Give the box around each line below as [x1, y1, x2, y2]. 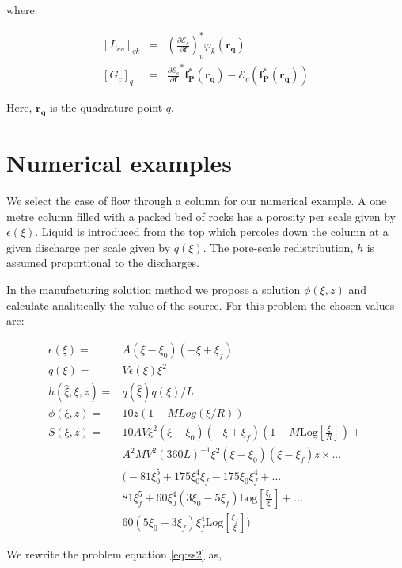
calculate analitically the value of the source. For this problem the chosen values [6, 296, 395, 313]
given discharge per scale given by [6, 238, 171, 255]
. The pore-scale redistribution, [203, 238, 354, 255]
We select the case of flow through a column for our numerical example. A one [6, 193, 387, 209]
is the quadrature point [50, 99, 163, 116]
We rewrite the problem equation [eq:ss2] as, [6, 546, 222, 562]
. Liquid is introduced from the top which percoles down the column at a [35, 223, 389, 240]
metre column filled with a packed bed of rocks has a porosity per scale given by [6, 208, 396, 224]
